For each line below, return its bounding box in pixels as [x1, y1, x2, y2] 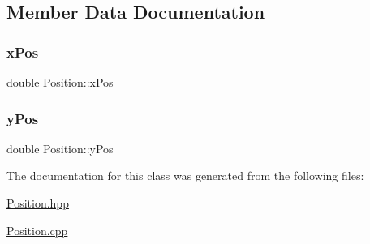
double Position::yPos [6, 139, 114, 156]
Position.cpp [6, 221, 68, 238]
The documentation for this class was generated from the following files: [6, 167, 364, 184]
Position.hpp [6, 195, 69, 211]
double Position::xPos [6, 74, 114, 90]
